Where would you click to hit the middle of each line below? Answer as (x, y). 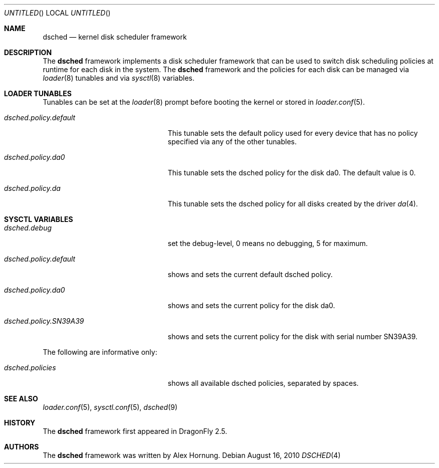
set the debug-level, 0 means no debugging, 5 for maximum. (268, 243)
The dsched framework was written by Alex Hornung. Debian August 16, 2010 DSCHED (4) (192, 455)
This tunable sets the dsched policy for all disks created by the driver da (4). (293, 204)
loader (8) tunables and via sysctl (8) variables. (119, 78)
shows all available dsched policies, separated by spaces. (263, 383)
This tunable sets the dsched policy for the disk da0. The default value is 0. (292, 173)
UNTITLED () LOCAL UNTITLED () (57, 13)
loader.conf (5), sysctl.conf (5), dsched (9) (110, 407)
